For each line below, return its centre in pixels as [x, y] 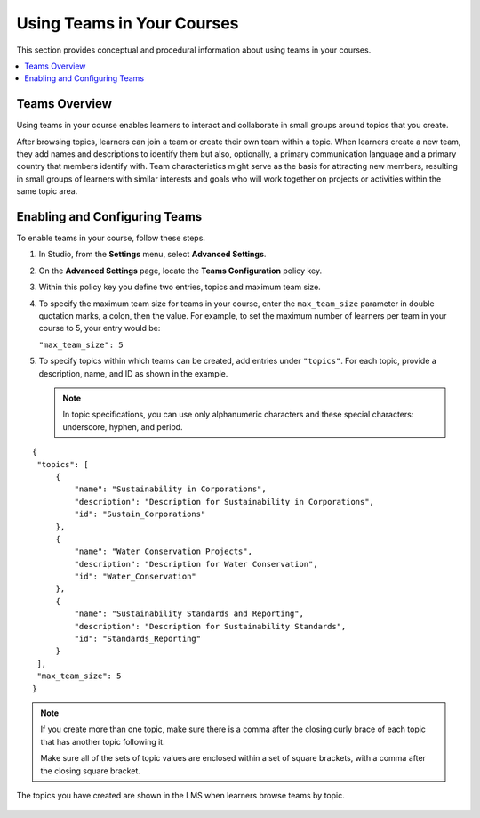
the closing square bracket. [91, 771]
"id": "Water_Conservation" [136, 577]
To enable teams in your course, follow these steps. [111, 238]
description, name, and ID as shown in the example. [133, 373]
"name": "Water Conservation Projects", [164, 551]
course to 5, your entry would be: [100, 328]
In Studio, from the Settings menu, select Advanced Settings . [152, 255]
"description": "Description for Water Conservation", [196, 564]
